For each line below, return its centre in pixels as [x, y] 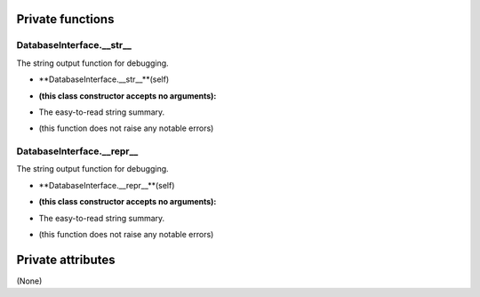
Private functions [65, 19]
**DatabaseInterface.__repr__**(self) [107, 185]
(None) [29, 281]
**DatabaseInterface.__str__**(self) [104, 79]
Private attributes [66, 259]
